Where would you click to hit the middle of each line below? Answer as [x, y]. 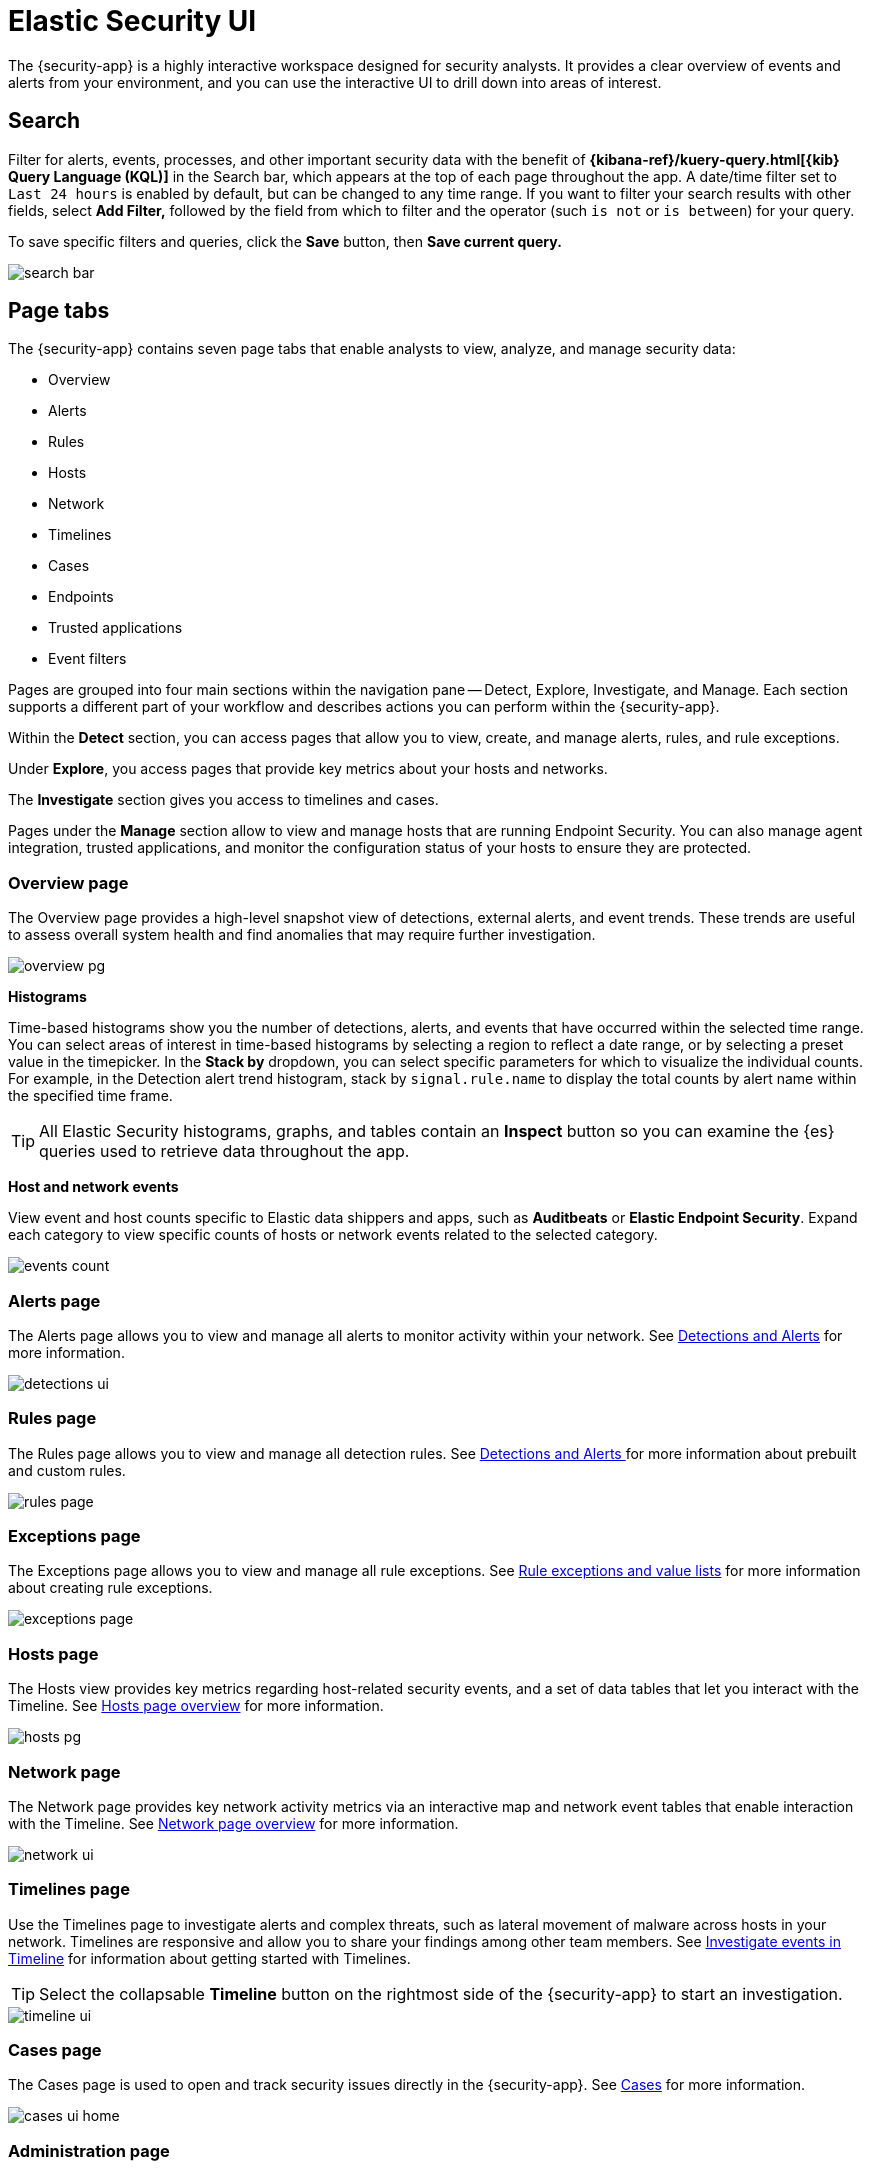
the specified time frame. [90, 1096]
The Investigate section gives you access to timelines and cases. [223, 800]
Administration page [89, 2150]
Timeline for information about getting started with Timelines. [209, 1958]
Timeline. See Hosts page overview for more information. [196, 1706]
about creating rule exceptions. [110, 1588]
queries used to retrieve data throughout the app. [224, 1151]
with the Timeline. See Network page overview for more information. [233, 1823]
